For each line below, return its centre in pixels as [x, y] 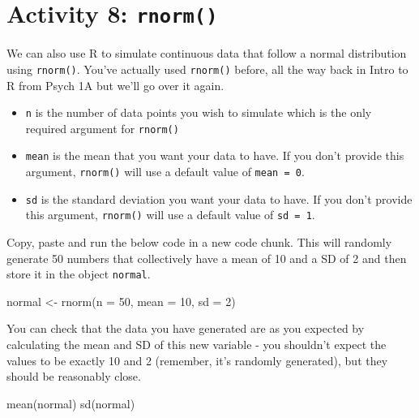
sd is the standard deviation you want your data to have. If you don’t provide [219, 198]
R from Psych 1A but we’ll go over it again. [115, 85]
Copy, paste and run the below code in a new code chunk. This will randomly [199, 242]
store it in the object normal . [79, 274]
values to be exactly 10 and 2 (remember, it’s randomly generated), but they [197, 360]
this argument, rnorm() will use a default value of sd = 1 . [170, 215]
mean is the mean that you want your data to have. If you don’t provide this [215, 155]
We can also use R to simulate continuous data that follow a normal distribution [207, 53]
